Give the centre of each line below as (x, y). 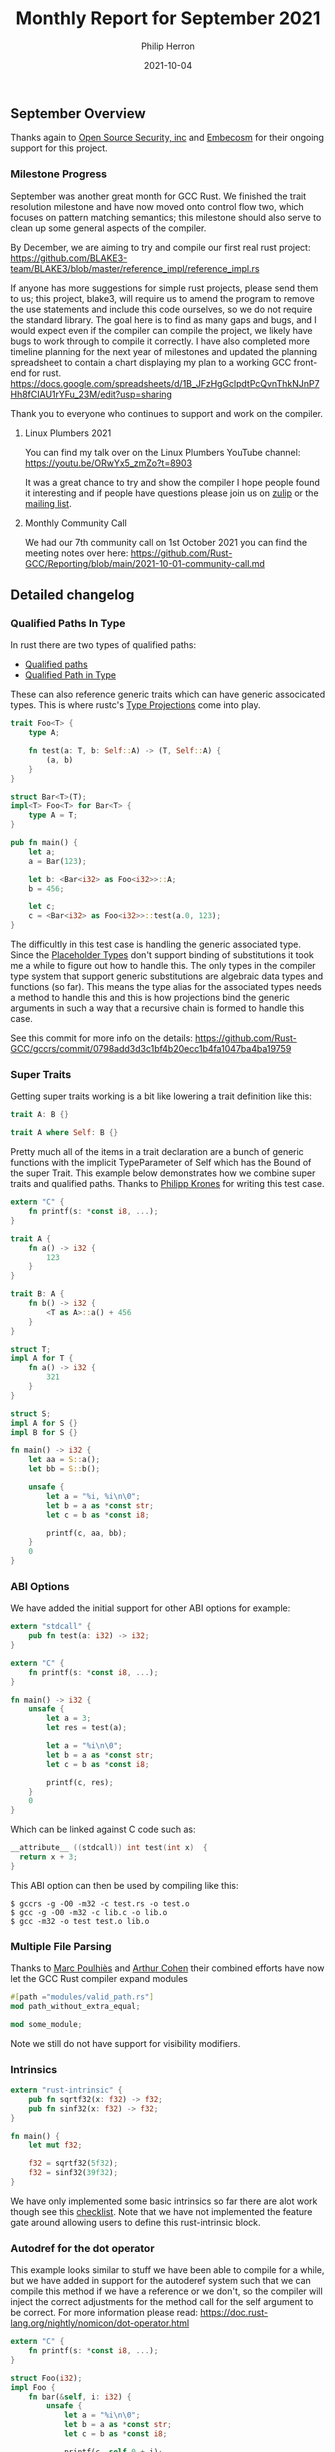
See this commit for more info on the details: (101, 1038)
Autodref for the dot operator (82, 2248)
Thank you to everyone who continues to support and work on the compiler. (166, 413)
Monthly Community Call (75, 523)
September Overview (78, 113)
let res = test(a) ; (87, 1728)
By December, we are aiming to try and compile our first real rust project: (160, 247)
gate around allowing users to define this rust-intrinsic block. (136, 2222)
